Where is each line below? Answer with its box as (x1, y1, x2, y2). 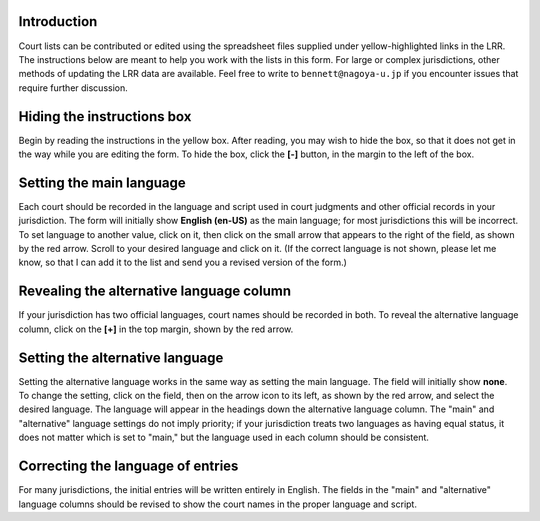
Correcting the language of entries (18, 458, 239, 475)
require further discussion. (18, 81, 129, 94)
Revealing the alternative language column (18, 283, 292, 300)
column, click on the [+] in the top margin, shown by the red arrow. (18, 323, 294, 335)
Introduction (18, 13, 98, 30)
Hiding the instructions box (18, 108, 192, 125)
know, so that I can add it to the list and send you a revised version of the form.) (18, 256, 347, 269)
